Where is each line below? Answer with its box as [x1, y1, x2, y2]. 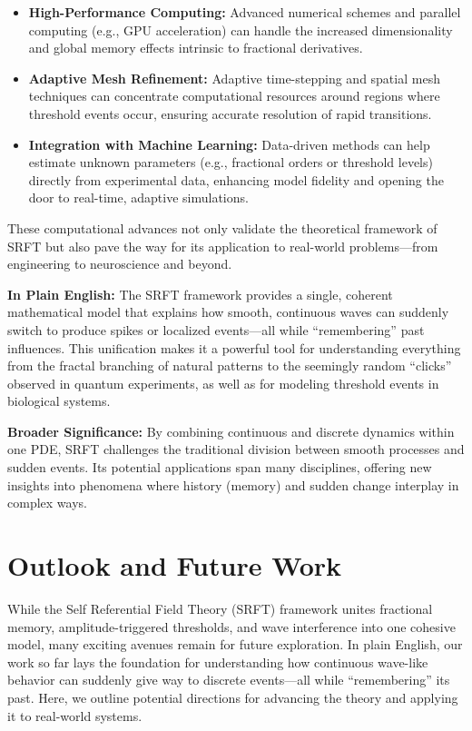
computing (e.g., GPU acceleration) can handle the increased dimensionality [28, 20, 453, 39]
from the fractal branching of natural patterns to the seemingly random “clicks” [7, 356, 452, 375]
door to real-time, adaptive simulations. [28, 188, 249, 207]
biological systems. [7, 391, 111, 410]
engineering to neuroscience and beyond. [7, 254, 232, 273]
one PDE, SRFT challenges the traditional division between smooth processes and [7, 440, 465, 459]
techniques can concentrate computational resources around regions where [28, 86, 440, 105]
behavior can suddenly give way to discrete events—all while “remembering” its [7, 670, 450, 689]
